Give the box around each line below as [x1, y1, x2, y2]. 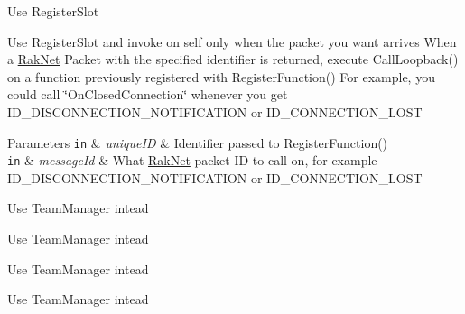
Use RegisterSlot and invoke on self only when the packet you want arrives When [7, 32, 457, 51]
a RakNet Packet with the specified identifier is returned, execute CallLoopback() [7, 50, 459, 69]
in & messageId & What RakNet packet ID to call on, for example [7, 151, 377, 170]
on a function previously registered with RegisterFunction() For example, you [7, 67, 435, 86]
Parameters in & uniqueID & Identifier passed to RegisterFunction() [7, 133, 388, 152]
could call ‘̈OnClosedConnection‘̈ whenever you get [7, 85, 288, 104]
